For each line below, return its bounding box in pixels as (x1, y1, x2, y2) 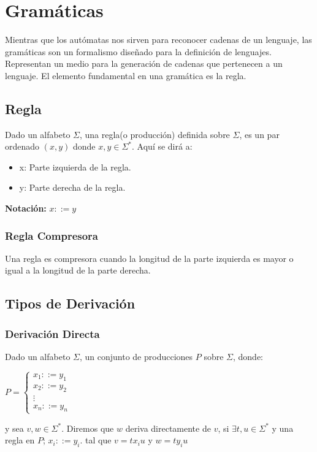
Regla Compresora (5, 228, 99, 243)
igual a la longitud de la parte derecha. (5, 264, 151, 277)
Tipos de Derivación (5, 294, 136, 313)
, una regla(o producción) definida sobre (79, 128, 230, 140)
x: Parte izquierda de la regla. (19, 160, 131, 173)
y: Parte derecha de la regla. (19, 181, 126, 194)
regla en (5, 434, 35, 446)
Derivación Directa (5, 326, 100, 341)
